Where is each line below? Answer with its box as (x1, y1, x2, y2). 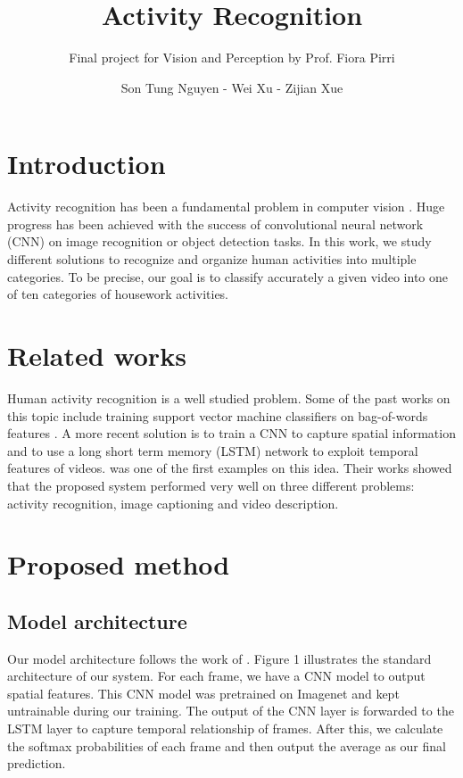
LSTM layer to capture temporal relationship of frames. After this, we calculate (7, 719, 443, 738)
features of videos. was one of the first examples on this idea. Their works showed (7, 459, 452, 477)
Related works (7, 337, 186, 373)
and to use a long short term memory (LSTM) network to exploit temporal (7, 441, 418, 459)
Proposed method (7, 546, 230, 583)
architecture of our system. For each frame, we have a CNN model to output (7, 666, 426, 685)
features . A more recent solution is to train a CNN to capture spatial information (7, 424, 456, 443)
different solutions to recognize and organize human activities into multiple (7, 250, 417, 269)
